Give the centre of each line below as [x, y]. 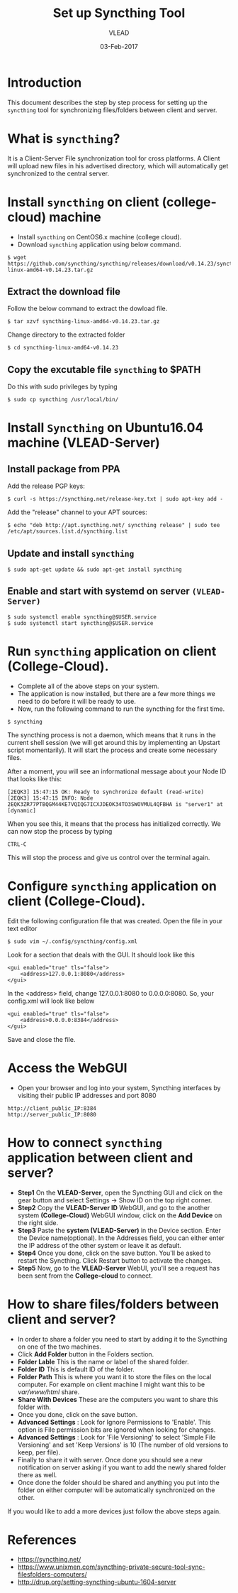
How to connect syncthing [85, 1142]
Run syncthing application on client [112, 651]
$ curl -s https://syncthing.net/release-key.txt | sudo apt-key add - [115, 499]
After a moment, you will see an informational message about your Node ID [117, 771]
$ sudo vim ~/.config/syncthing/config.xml [73, 941]
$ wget [17, 257]
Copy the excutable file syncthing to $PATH [104, 370]
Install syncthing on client [83, 202]
